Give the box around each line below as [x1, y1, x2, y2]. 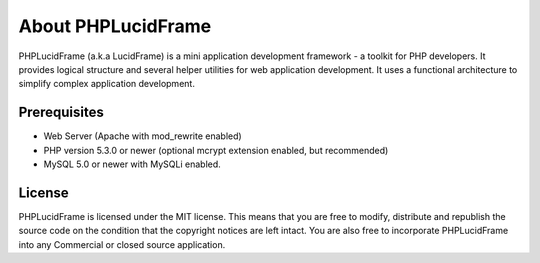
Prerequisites [18, 104, 104, 121]
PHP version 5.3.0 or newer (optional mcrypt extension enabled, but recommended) [43, 144, 389, 156]
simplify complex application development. [18, 78, 195, 90]
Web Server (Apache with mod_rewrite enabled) [43, 130, 242, 142]
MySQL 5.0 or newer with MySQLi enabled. [43, 158, 222, 170]
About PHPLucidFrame [18, 15, 212, 37]
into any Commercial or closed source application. [18, 238, 226, 250]
